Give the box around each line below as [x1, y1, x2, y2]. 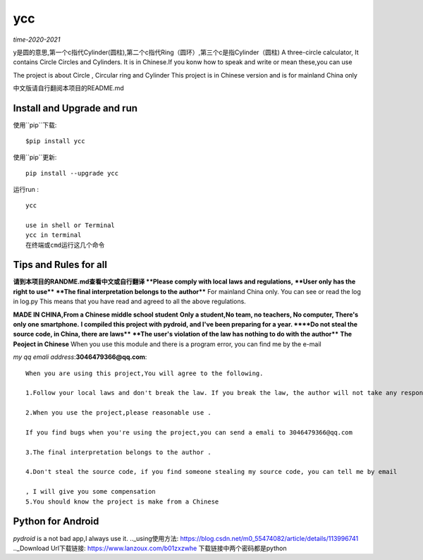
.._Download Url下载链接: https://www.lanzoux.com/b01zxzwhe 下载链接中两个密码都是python [13, 544, 287, 552]
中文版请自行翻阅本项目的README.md [13, 84, 125, 92]
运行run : [13, 185, 39, 193]
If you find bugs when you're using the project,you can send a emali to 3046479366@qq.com [25, 428, 352, 437]
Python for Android [13, 516, 99, 528]
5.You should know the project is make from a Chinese [25, 497, 219, 506]
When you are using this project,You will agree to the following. [25, 369, 264, 377]
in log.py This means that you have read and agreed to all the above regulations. [13, 297, 246, 306]
